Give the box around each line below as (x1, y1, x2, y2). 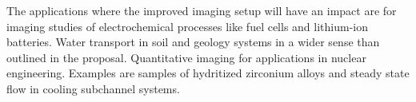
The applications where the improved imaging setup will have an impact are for (6, 2, 397, 18)
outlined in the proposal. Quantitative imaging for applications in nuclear (6, 49, 366, 65)
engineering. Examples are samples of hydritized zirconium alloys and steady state (6, 65, 410, 81)
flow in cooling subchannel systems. (6, 80, 180, 96)
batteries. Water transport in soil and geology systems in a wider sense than (6, 33, 380, 50)
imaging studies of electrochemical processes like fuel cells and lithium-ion (6, 18, 369, 34)
